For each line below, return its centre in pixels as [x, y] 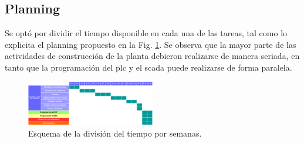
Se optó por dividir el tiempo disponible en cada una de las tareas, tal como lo [146, 33]
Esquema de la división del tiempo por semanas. [115, 133]
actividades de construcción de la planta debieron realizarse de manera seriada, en [152, 56]
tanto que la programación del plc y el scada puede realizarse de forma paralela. [148, 67]
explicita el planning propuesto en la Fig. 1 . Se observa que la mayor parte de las [151, 44]
